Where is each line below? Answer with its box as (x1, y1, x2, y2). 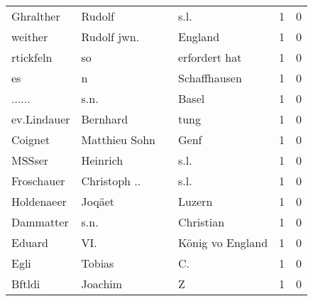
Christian (178, 214, 225, 230)
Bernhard (81, 111, 128, 127)
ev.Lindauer (11, 111, 70, 127)
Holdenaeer (11, 193, 67, 209)
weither (11, 28, 48, 45)
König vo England (178, 234, 268, 251)
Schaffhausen (178, 70, 242, 86)
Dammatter (11, 214, 69, 230)
